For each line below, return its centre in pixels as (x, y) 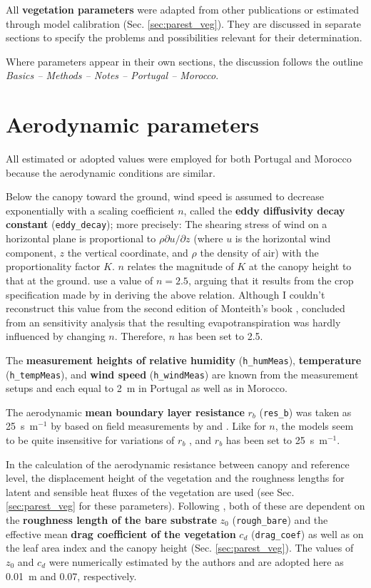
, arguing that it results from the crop (271, 280)
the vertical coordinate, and (128, 252)
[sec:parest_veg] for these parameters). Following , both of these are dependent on (185, 506)
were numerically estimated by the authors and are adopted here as (196, 561)
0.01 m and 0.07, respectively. (71, 576)
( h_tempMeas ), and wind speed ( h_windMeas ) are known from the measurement (182, 374)
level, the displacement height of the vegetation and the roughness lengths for (175, 478)
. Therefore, (140, 336)
